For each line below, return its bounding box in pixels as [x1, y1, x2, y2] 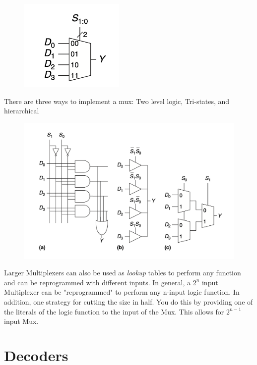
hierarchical [4, 105, 39, 116]
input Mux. [4, 316, 39, 326]
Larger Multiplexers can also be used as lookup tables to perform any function [4, 267, 241, 278]
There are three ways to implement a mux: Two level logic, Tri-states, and [4, 96, 230, 106]
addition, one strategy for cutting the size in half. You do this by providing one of [4, 296, 253, 307]
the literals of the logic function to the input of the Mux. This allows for [4, 306, 224, 316]
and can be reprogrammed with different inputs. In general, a [4, 277, 191, 287]
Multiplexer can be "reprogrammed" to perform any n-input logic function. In [4, 287, 240, 297]
